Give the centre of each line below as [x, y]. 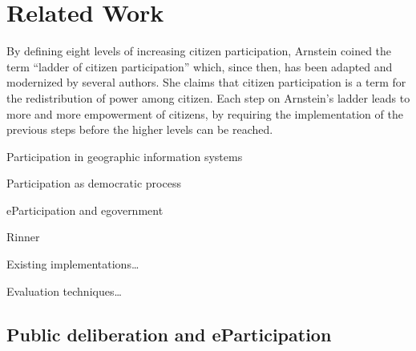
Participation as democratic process [94, 183]
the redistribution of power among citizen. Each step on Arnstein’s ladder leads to [208, 97]
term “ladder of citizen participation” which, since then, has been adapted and [200, 66]
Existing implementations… [73, 264]
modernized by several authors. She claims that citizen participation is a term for [206, 82]
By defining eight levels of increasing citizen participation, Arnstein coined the [199, 51]
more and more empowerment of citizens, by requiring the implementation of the [205, 113]
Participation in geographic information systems [125, 156]
